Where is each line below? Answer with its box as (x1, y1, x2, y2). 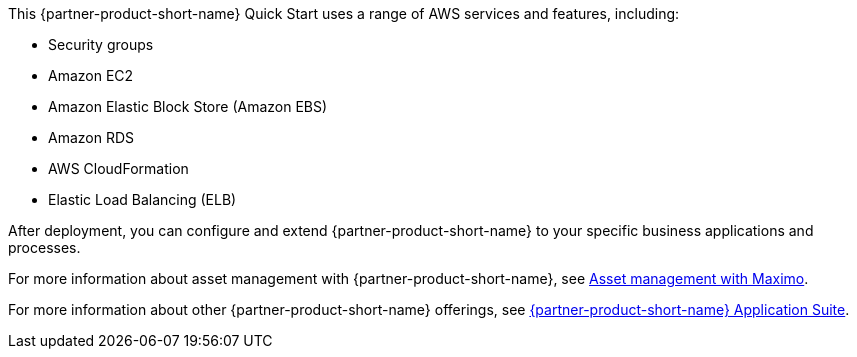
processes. (8, 239, 81, 256)
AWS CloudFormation (48, 160, 189, 177)
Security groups (48, 36, 154, 53)
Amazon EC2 (48, 67, 134, 84)
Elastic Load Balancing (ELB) (48, 191, 237, 208)
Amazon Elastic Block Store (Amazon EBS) (48, 98, 328, 115)
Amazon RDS (48, 129, 135, 146)
